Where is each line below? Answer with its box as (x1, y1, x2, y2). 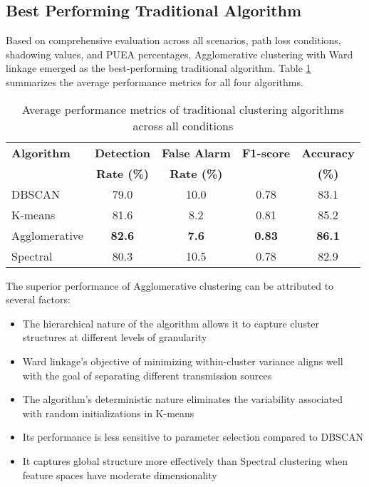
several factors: (6, 292, 71, 307)
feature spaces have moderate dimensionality (22, 467, 217, 482)
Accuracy (301, 144, 355, 161)
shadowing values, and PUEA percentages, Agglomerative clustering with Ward (6, 46, 353, 61)
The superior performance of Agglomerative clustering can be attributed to (6, 278, 334, 293)
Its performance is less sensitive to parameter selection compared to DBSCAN (22, 429, 364, 444)
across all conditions (132, 117, 234, 134)
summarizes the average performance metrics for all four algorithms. (6, 74, 303, 89)
